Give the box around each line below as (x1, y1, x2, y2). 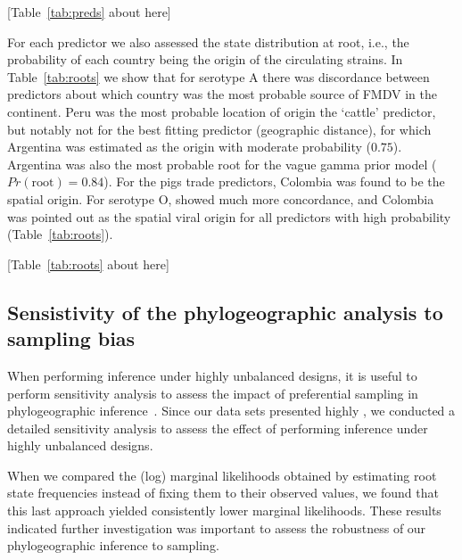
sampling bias (7, 325, 136, 352)
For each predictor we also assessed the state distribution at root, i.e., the (7, 32, 409, 51)
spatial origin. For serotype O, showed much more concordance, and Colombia (7, 189, 434, 208)
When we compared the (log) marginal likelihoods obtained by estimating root (7, 465, 437, 484)
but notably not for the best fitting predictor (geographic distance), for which (7, 119, 432, 138)
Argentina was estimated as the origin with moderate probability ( (7, 137, 371, 156)
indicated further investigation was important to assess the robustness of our (7, 518, 426, 537)
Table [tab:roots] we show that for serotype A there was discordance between (7, 67, 430, 86)
